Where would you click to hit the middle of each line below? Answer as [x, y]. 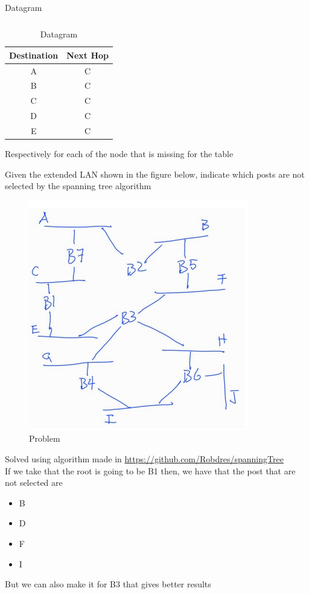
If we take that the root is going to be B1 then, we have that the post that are [150, 470]
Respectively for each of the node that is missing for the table [119, 153]
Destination [34, 55]
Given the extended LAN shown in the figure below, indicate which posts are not [155, 174]
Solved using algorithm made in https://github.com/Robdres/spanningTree [144, 458]
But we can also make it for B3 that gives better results [108, 584]
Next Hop [88, 55]
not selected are [34, 483]
